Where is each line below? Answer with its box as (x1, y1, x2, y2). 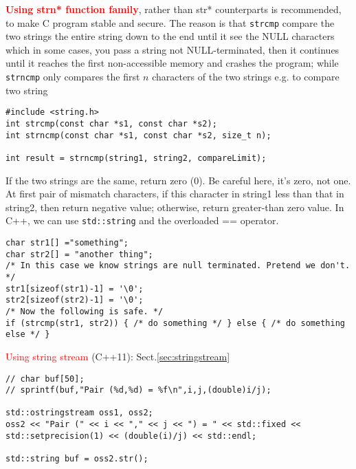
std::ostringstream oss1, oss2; (5, 408, 153, 418)
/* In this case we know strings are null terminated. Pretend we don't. (5, 261, 351, 271)
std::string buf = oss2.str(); (5, 454, 148, 464)
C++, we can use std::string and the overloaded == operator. (5, 213, 279, 228)
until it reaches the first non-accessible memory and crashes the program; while (5, 56, 339, 70)
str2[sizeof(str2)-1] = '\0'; (5, 295, 144, 305)
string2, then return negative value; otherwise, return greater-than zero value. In (5, 199, 344, 214)
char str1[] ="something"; (5, 238, 129, 248)
